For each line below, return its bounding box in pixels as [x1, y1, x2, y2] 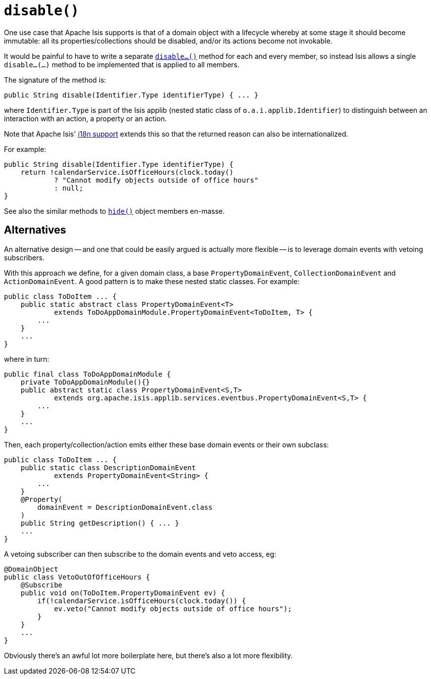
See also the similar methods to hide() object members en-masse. [4, 206, 225, 215]
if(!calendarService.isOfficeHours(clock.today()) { [37, 596, 246, 605]
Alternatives [4, 224, 66, 237]
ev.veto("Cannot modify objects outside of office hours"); [54, 604, 292, 613]
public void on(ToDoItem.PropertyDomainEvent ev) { [20, 588, 225, 597]
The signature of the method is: [4, 75, 106, 84]
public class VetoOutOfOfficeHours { [4, 573, 150, 581]
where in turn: [4, 354, 49, 363]
